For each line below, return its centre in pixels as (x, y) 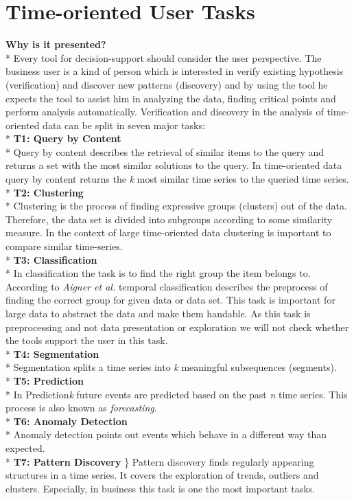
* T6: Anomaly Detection (67, 421)
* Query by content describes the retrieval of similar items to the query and (165, 151)
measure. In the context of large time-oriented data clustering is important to (168, 232)
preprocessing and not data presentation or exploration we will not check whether (177, 327)
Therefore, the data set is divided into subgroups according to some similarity (169, 219)
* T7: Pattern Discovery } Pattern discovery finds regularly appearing (160, 461)
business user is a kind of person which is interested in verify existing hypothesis (175, 71)
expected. (25, 447)
